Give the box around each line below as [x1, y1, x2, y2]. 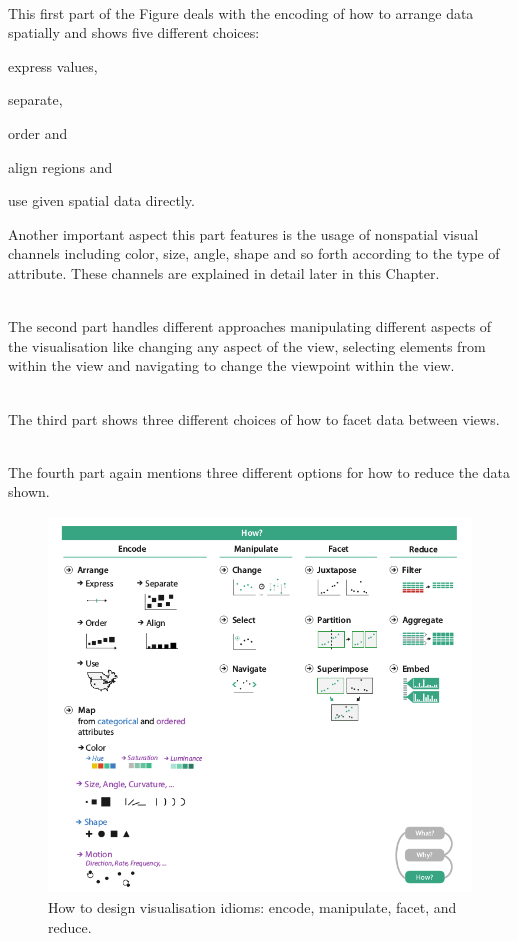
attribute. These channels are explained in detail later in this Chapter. [8, 262, 440, 283]
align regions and [8, 156, 113, 177]
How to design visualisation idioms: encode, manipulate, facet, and [48, 897, 457, 918]
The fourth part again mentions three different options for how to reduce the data [8, 461, 511, 482]
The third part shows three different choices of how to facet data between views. [8, 408, 500, 429]
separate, [8, 89, 63, 110]
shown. [8, 481, 50, 502]
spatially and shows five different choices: [8, 22, 260, 43]
